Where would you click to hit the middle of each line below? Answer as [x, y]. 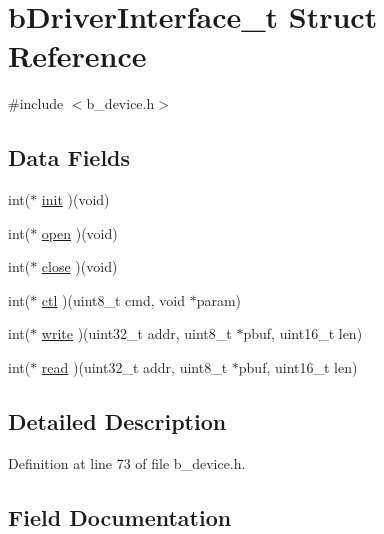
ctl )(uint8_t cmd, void [113, 299]
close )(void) [79, 266]
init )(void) [75, 199]
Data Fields [69, 157]
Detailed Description [117, 421]
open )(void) [79, 232]
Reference [77, 55]
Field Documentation [120, 516]
